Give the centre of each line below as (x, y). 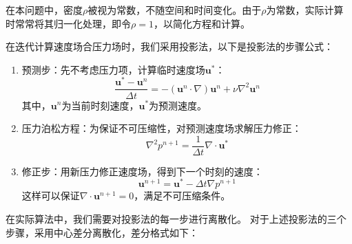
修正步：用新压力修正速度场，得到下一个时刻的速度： (142, 171)
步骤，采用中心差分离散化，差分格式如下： (102, 232)
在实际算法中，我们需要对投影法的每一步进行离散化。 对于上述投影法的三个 (176, 219)
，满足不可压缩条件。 (182, 196)
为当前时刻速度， (100, 105)
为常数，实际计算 (305, 10)
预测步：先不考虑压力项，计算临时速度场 (113, 69)
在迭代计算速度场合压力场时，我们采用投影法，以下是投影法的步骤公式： (169, 46)
